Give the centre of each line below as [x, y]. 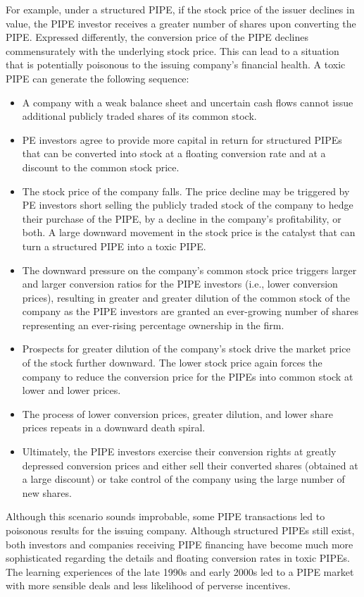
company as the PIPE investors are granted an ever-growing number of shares [190, 311]
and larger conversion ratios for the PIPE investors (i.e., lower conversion [180, 284]
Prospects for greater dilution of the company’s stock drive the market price [186, 349]
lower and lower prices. [71, 390]
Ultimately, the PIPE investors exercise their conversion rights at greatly [179, 451]
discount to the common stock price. [101, 167]
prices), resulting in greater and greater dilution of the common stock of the [186, 297]
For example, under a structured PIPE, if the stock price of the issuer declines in [180, 9]
